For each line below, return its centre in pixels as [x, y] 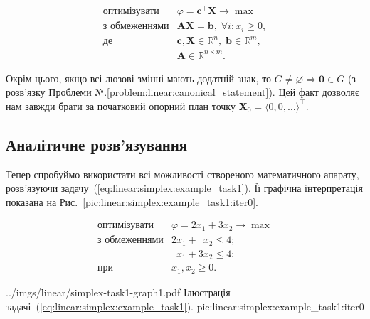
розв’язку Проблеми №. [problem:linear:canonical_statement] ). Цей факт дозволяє [183, 92]
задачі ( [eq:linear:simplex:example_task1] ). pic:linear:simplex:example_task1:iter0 [185, 306]
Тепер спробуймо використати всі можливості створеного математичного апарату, [183, 174]
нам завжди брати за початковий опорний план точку [121, 106]
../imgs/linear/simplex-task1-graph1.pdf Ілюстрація [118, 292]
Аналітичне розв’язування [97, 144]
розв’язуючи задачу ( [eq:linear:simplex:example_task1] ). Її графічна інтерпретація [184, 188]
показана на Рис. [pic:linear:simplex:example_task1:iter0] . [132, 201]
